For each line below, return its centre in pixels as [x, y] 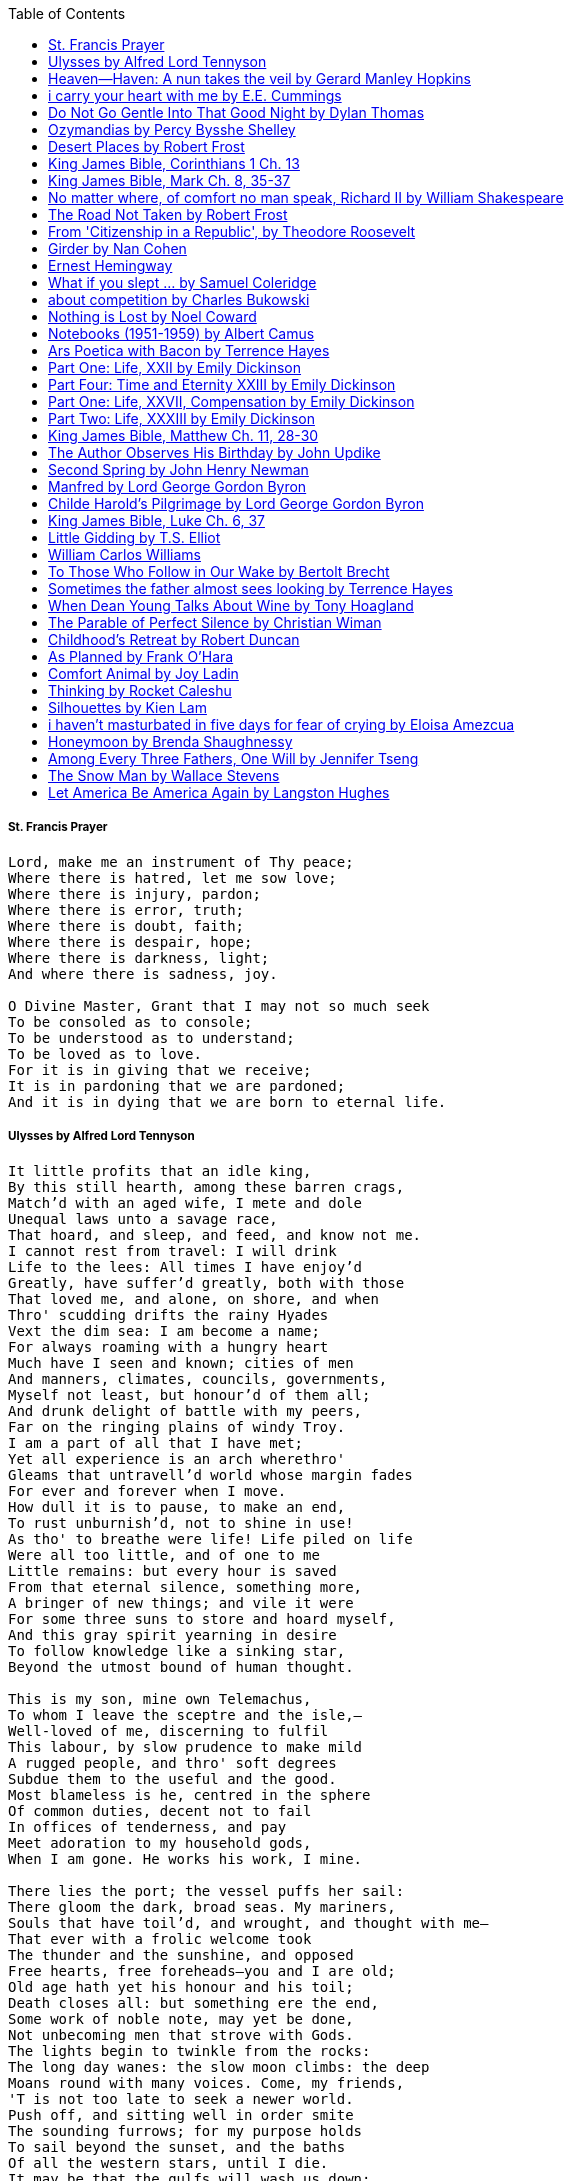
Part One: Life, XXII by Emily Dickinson [175, 367]
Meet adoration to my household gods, [160, 1842]
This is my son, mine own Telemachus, [160, 1698]
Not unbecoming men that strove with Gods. [181, 2034]
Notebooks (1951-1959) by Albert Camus [181, 333]
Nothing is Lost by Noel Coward [152, 316]
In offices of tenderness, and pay [147, 1826]
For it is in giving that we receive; [160, 1069]
